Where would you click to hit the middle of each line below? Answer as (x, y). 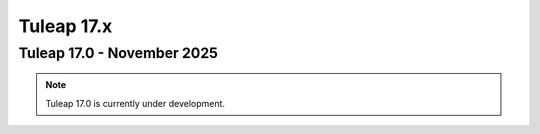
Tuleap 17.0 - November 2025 (118, 53)
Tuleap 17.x (65, 26)
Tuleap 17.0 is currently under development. (135, 103)
